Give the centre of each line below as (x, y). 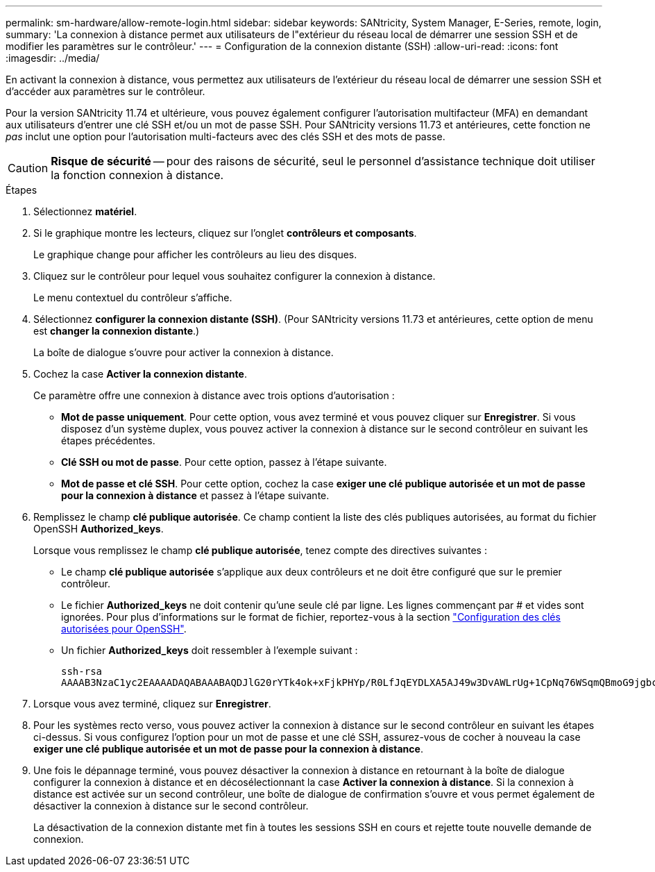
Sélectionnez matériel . (85, 211)
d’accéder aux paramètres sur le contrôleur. (105, 91)
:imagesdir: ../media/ (53, 58)
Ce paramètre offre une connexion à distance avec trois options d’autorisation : (214, 395)
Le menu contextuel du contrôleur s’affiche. (133, 297)
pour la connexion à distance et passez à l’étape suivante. (195, 495)
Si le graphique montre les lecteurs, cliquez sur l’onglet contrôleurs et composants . (225, 233)
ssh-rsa (82, 671)
